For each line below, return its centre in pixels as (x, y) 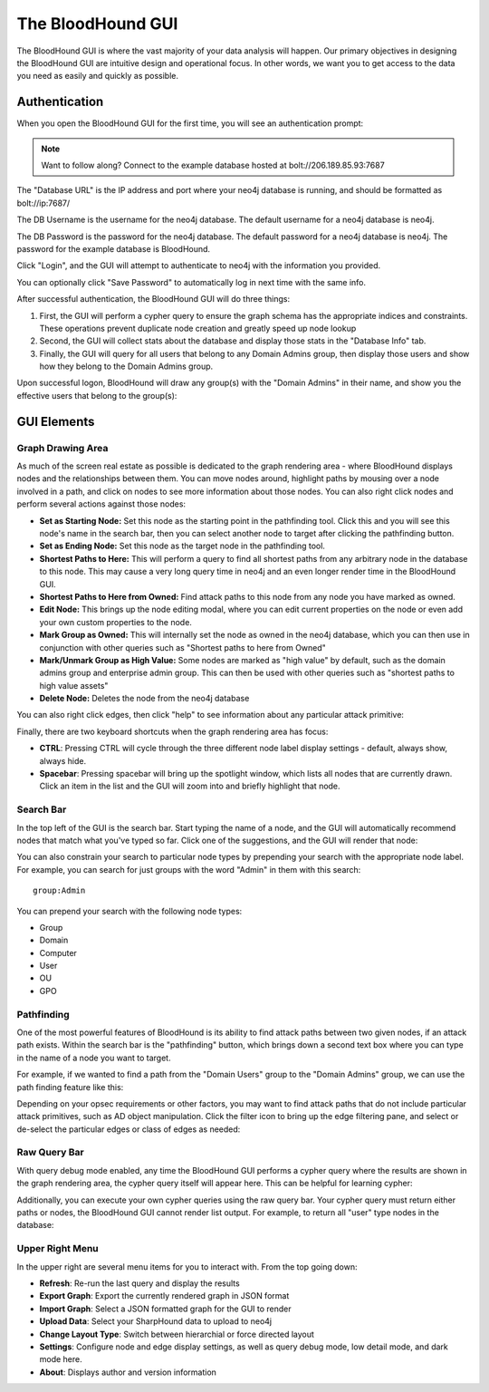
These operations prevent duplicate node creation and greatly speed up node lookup (198, 328)
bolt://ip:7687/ (43, 203)
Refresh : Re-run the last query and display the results (139, 1283)
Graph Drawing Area (62, 448)
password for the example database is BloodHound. (114, 248)
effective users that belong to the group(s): (97, 395)
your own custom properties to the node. (115, 622)
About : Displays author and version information (128, 1372)
